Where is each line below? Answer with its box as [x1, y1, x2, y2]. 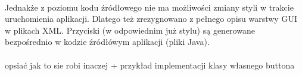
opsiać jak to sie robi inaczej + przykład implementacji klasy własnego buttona [5, 58, 295, 71]
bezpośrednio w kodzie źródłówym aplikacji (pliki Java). [5, 35, 210, 48]
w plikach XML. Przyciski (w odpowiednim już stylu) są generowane [5, 24, 255, 36]
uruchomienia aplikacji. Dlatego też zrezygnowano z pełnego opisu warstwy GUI [5, 12, 297, 25]
